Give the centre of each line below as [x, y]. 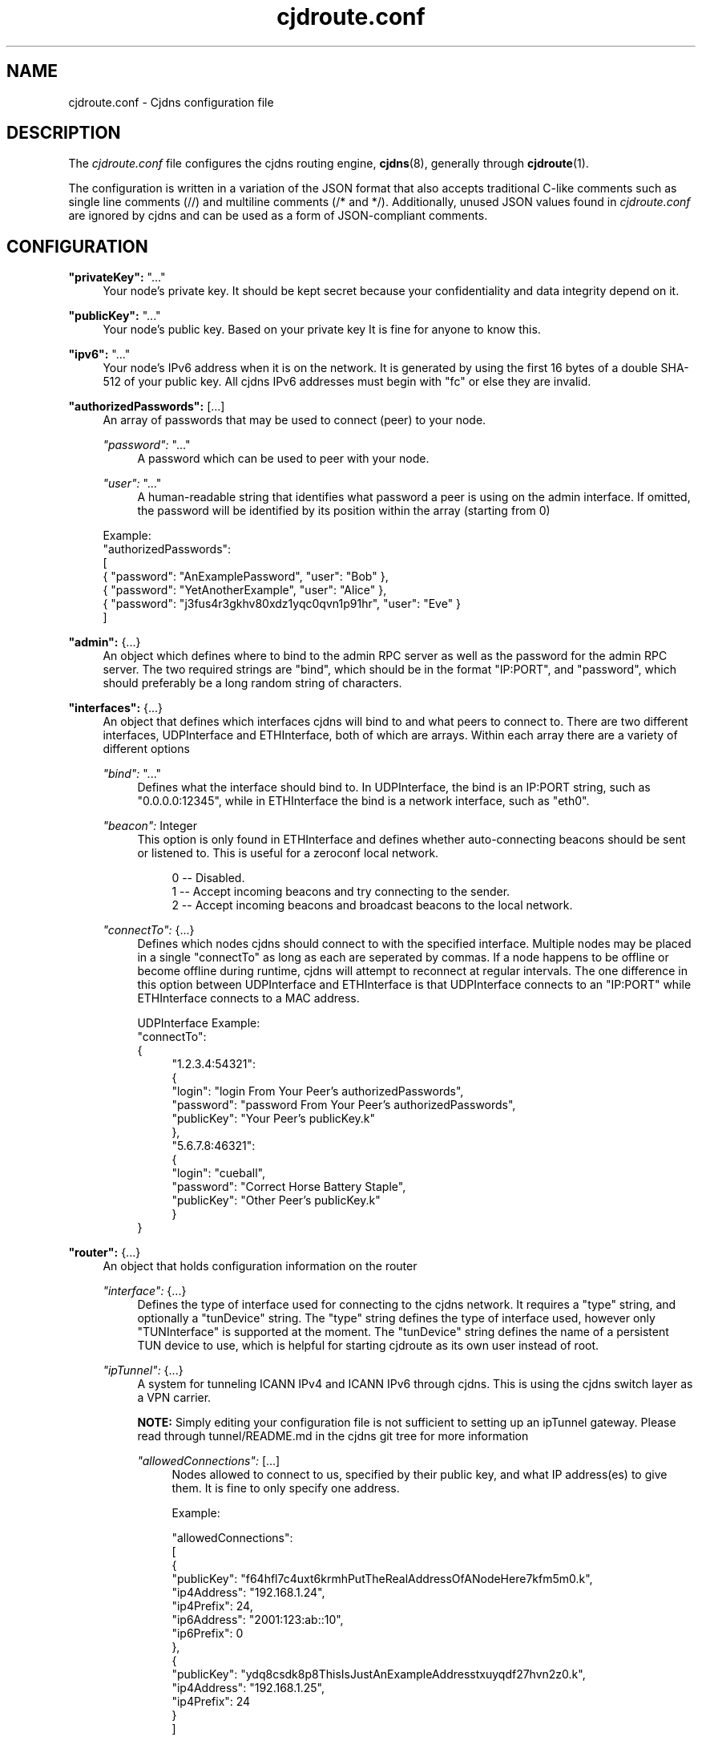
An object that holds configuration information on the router [260, 1266]
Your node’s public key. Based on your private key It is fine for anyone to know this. [322, 330]
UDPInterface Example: [199, 1023]
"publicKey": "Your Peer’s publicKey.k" [274, 1119]
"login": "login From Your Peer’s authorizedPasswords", [318, 1091]
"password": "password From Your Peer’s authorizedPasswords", [344, 1105]
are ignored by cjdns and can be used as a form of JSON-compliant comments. [278, 216]
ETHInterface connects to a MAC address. [248, 998]
